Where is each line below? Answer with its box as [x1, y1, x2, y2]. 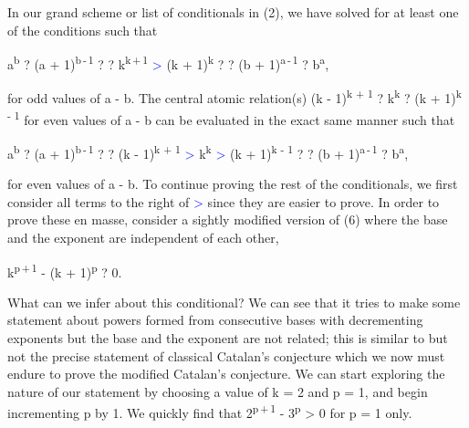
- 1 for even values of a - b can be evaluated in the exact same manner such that [7, 107, 455, 129]
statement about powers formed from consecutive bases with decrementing [7, 310, 423, 329]
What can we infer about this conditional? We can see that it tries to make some [7, 292, 461, 311]
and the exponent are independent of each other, [7, 227, 279, 246]
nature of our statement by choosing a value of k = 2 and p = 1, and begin [7, 381, 428, 401]
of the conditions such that [7, 20, 158, 39]
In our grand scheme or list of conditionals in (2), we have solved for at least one [7, 3, 459, 21]
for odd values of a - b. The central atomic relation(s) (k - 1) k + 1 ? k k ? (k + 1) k [7, 86, 462, 108]
